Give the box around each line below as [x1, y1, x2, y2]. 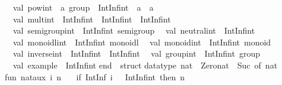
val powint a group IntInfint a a [12, 1, 154, 13]
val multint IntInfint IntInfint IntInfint [12, 12, 171, 25]
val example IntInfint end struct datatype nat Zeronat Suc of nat [12, 58, 278, 71]
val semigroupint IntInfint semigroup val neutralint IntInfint [12, 24, 255, 37]
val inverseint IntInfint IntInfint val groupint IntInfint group [12, 47, 261, 60]
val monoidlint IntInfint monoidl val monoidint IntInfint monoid [12, 35, 271, 48]
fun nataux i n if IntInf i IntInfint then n [5, 70, 185, 83]
